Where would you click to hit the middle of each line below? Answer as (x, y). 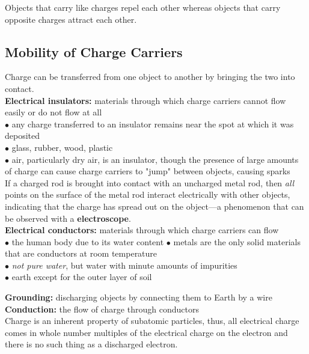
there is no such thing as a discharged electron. (91, 344)
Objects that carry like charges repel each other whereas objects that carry (143, 7)
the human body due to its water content (88, 241)
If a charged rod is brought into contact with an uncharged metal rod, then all (150, 182)
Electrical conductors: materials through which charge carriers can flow (142, 230)
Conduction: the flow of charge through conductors (102, 309)
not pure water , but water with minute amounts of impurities (124, 265)
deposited (23, 136)
